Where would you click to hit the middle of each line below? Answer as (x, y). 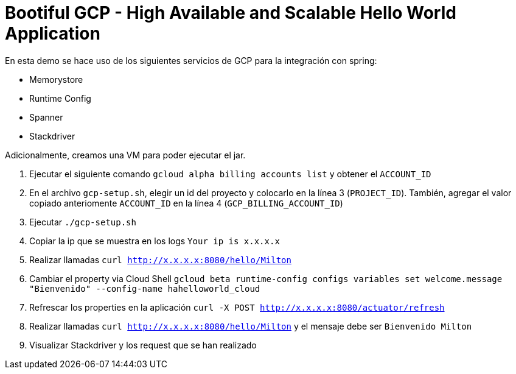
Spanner (46, 117)
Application (53, 34)
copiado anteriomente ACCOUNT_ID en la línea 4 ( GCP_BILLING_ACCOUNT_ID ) (186, 203)
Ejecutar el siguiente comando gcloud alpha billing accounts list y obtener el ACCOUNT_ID (230, 174)
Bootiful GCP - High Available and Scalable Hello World (231, 13)
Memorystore (56, 79)
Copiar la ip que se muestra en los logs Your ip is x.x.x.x (155, 241)
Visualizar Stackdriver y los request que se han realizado (143, 345)
